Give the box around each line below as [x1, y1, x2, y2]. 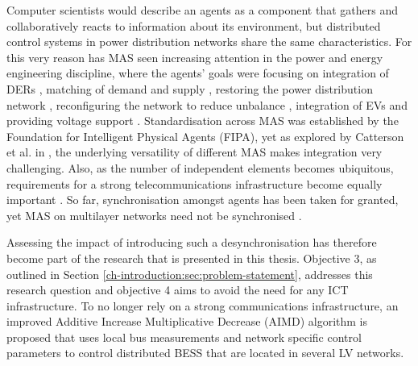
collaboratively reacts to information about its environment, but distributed [6, 17, 381, 34]
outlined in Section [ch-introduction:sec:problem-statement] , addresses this [6, 265, 373, 282]
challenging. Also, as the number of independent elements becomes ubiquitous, [6, 159, 394, 176]
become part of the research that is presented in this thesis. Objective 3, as [6, 249, 377, 266]
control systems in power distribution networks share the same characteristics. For [6, 33, 412, 50]
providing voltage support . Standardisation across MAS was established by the [6, 112, 399, 129]
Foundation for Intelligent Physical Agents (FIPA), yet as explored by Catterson [6, 127, 404, 144]
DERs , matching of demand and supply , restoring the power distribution [6, 80, 373, 97]
